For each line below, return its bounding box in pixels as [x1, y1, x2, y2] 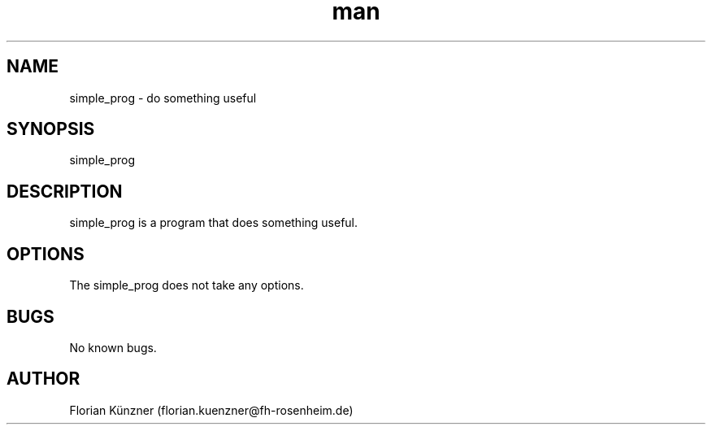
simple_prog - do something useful [69, 90, 257, 105]
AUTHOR [7, 368, 80, 390]
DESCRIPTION [7, 181, 123, 202]
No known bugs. [69, 340, 157, 355]
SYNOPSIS [7, 119, 95, 140]
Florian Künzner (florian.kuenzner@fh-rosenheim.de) [69, 403, 354, 417]
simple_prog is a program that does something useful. [69, 215, 358, 230]
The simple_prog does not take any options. [69, 278, 304, 293]
